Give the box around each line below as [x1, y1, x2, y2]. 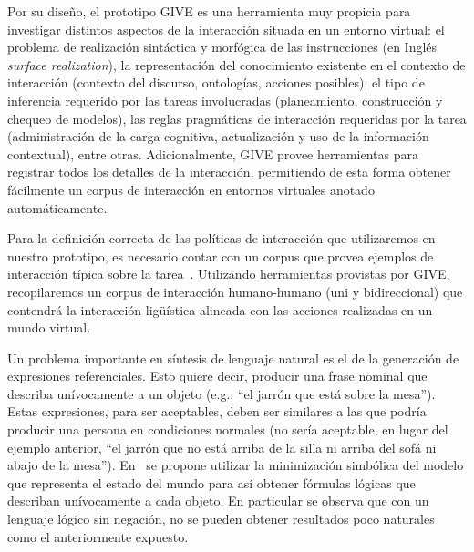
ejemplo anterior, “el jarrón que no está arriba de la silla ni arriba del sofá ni [7, 437, 437, 456]
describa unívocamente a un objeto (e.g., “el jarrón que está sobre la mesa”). [7, 383, 436, 403]
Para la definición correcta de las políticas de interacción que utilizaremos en [7, 229, 436, 248]
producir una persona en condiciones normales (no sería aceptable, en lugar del [7, 420, 448, 439]
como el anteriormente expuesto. [7, 526, 189, 546]
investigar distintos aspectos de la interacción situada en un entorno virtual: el [7, 19, 445, 38]
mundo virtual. [7, 318, 91, 337]
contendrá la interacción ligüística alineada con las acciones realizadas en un [7, 300, 433, 319]
